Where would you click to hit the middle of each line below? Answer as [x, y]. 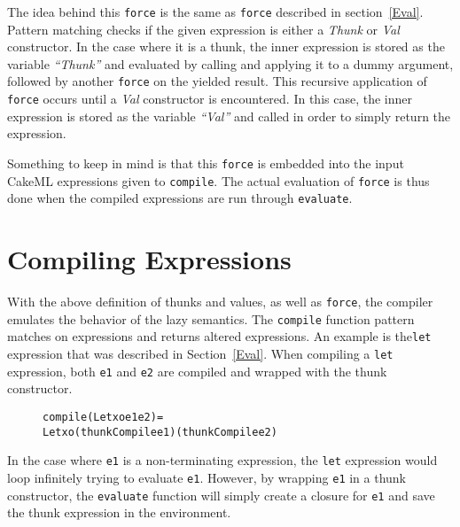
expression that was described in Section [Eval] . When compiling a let [200, 353]
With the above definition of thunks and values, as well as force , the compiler [220, 302]
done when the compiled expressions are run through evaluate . [180, 198]
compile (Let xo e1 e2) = [103, 417]
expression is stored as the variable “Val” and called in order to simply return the [229, 116]
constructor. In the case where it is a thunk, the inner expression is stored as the [226, 46]
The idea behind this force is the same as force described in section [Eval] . [215, 12]
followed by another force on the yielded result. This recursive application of [217, 81]
